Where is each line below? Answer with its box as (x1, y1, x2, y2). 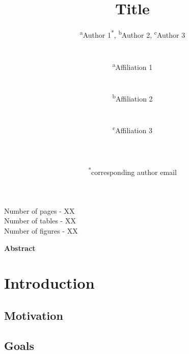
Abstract (4, 242, 36, 253)
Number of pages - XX (4, 205, 75, 216)
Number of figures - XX (4, 225, 78, 236)
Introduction (4, 272, 95, 293)
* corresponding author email (88, 165, 177, 178)
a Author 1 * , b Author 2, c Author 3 (79, 28, 185, 40)
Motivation (4, 307, 63, 323)
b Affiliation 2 (112, 92, 153, 104)
